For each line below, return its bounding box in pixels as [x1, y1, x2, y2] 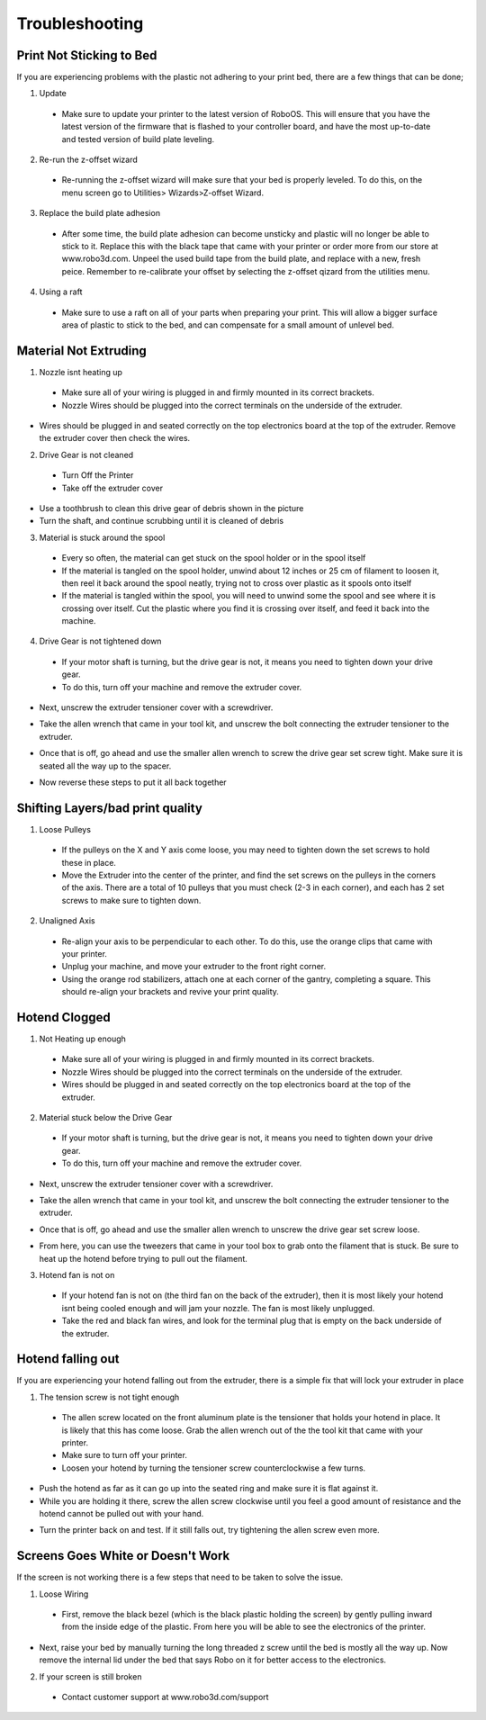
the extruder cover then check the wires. [39, 433, 191, 444]
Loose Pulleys [39, 824, 92, 834]
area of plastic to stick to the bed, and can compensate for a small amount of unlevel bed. [61, 320, 395, 330]
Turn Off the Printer [61, 470, 134, 481]
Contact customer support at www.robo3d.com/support [61, 1691, 269, 1702]
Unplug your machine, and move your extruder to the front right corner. [61, 961, 327, 972]
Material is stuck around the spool [39, 532, 166, 543]
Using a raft [39, 286, 83, 297]
